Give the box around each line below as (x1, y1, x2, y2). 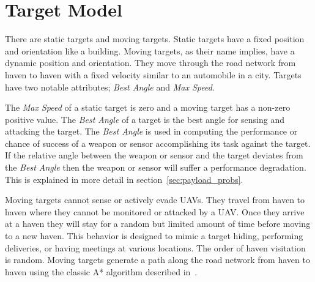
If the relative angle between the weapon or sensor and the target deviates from (5, 149, 303, 161)
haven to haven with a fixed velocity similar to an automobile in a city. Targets (5, 68, 302, 81)
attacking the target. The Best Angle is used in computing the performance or (5, 125, 298, 138)
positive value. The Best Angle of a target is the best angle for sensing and (5, 113, 284, 125)
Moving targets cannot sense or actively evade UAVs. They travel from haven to (5, 193, 305, 206)
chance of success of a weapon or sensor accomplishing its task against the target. (5, 136, 311, 149)
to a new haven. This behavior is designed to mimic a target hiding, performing (5, 229, 303, 242)
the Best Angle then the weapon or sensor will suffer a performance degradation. (5, 161, 306, 174)
